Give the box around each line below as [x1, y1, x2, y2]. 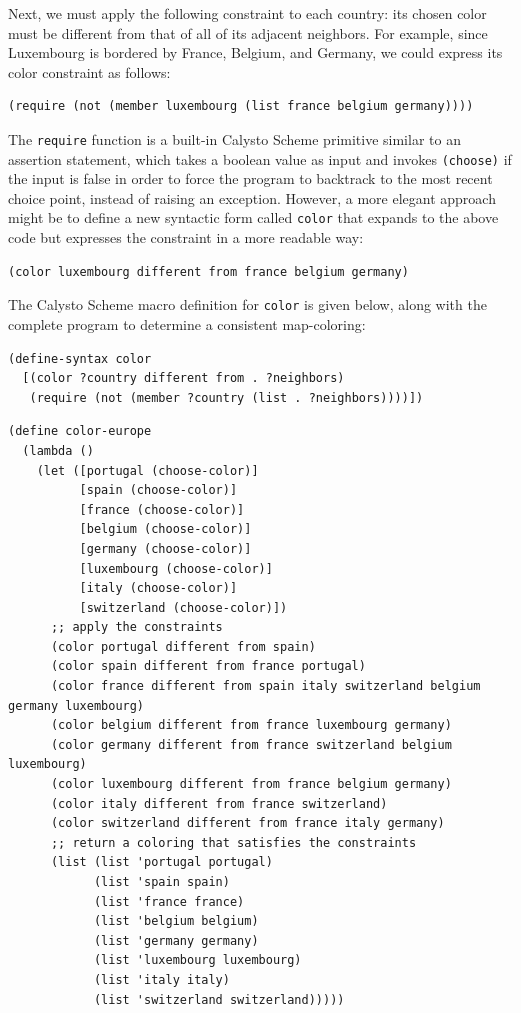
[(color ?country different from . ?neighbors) [22, 371, 345, 386]
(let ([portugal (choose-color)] [36, 463, 259, 478]
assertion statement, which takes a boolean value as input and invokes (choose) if [8, 148, 512, 169]
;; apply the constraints [50, 620, 223, 635]
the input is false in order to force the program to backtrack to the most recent [8, 168, 493, 189]
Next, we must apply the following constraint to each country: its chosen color [8, 3, 487, 23]
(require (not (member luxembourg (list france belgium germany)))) [8, 99, 474, 114]
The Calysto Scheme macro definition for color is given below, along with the [8, 294, 487, 315]
